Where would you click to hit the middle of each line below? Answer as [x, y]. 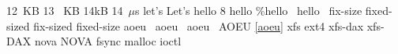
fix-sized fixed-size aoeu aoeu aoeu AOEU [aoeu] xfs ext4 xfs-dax [199, 25]
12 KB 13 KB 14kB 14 [65, 10]
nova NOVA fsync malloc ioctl [108, 41]
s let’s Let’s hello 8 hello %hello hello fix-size [249, 10]
